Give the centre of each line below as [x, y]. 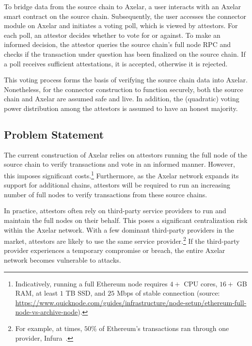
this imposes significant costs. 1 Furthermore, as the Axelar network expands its [121, 174]
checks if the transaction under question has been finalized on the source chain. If [125, 54]
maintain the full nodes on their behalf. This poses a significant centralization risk [126, 220]
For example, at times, [49, 328]
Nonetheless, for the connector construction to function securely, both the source [124, 89]
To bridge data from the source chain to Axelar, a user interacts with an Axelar [122, 6]
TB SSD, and [86, 293]
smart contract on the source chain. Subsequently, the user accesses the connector [125, 16]
